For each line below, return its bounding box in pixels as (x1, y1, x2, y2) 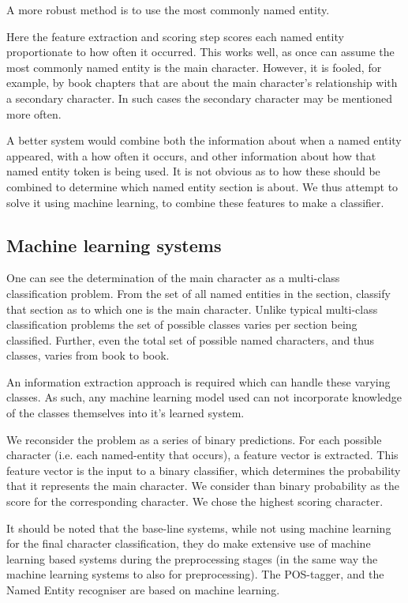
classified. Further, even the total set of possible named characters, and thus (6, 331, 374, 348)
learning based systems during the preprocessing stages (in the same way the (6, 550, 378, 567)
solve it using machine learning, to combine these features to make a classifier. (6, 194, 384, 210)
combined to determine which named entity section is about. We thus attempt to (6, 178, 399, 194)
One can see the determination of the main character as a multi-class (6, 269, 340, 286)
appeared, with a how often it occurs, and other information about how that (6, 147, 376, 164)
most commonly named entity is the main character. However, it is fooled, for (6, 58, 382, 75)
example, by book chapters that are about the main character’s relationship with (6, 74, 398, 91)
